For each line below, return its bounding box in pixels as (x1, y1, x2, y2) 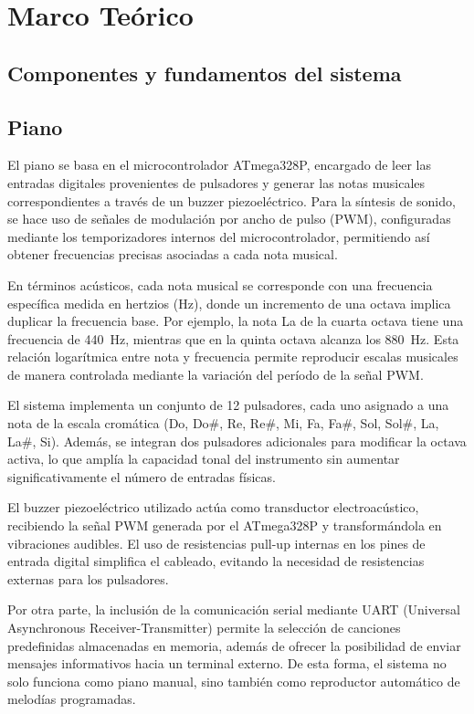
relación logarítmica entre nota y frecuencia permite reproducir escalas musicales (7, 347, 458, 366)
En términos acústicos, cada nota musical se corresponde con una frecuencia (7, 275, 433, 294)
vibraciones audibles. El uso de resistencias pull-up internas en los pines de (7, 533, 426, 552)
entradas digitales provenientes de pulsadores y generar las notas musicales (7, 173, 426, 192)
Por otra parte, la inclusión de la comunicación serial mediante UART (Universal (7, 600, 460, 619)
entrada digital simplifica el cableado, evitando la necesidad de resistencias (7, 551, 425, 571)
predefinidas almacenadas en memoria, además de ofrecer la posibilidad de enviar (7, 635, 461, 655)
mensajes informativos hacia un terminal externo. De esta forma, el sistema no (7, 654, 447, 673)
